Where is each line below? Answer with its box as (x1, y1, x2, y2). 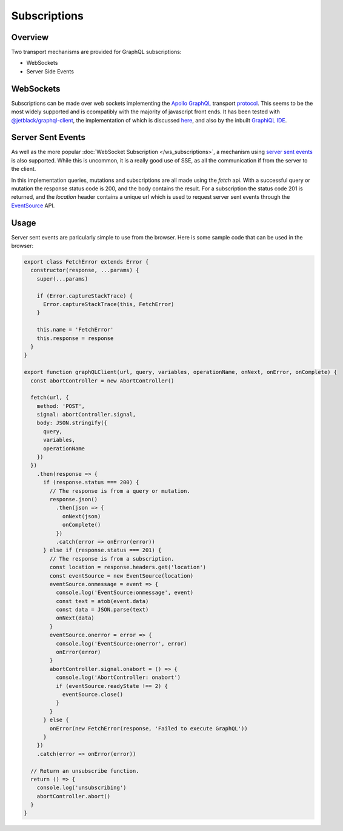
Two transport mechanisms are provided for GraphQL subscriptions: (11, 48, 182, 56)
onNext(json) (62, 513, 101, 519)
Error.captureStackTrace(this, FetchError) (43, 301, 175, 308)
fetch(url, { (30, 394, 69, 401)
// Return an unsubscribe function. (30, 767, 139, 774)
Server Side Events (26, 67, 74, 75)
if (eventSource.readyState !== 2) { (55, 682, 168, 689)
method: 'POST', (36, 402, 85, 409)
